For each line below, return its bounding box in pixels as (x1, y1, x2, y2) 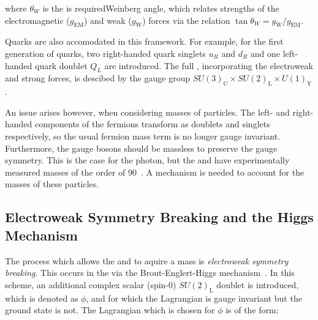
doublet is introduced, (216, 278, 299, 291)
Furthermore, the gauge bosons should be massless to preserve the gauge (5, 141, 278, 154)
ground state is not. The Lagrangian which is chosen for (5, 303, 215, 316)
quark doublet (35, 59, 88, 72)
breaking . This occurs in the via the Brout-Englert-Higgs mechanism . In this (5, 266, 295, 279)
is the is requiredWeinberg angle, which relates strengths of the (42, 2, 279, 14)
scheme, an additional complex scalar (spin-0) (5, 278, 176, 291)
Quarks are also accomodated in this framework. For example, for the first (5, 35, 284, 48)
